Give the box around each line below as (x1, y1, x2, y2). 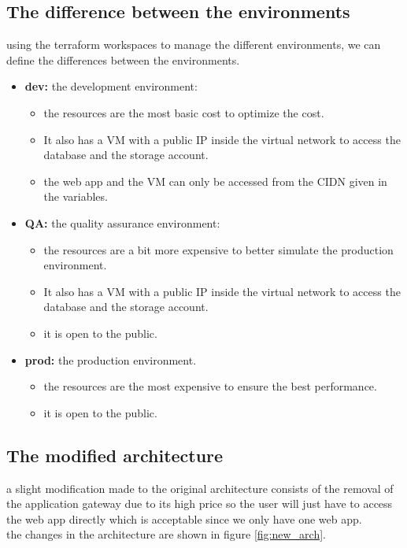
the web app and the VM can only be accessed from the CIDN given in (43, 172, 387, 189)
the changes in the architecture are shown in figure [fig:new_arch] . (6, 526, 326, 542)
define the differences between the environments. (6, 51, 240, 68)
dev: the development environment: (24, 78, 198, 94)
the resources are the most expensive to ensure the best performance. (43, 378, 377, 394)
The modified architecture (6, 442, 224, 467)
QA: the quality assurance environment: (24, 214, 220, 231)
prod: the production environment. (24, 351, 197, 368)
